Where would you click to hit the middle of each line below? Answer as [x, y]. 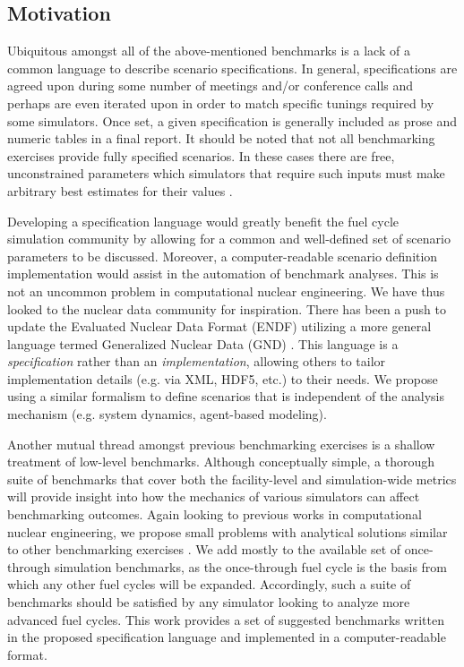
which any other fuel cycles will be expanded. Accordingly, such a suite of [209, 584]
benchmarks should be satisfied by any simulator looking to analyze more [209, 602]
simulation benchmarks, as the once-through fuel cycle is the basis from [251, 566]
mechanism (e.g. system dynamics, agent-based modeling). [167, 414]
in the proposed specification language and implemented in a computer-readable [227, 637]
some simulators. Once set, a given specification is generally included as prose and [232, 120]
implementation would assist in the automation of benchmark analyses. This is [223, 274]
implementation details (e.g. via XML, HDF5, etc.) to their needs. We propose [223, 378]
